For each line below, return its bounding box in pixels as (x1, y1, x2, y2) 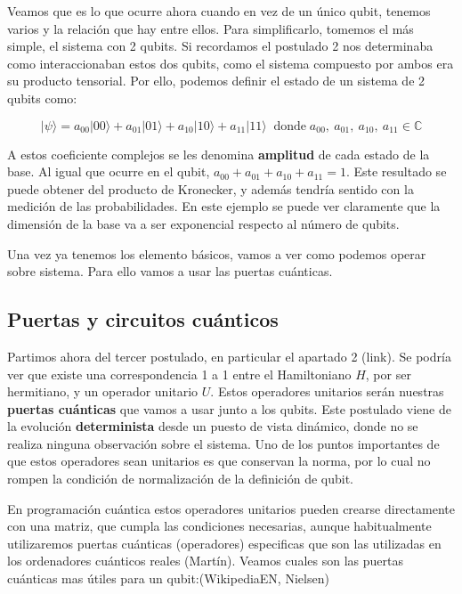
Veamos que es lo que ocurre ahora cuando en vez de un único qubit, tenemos (7, 2, 431, 20)
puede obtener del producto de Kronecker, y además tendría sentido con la (7, 179, 414, 198)
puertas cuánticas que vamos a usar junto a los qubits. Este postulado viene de (7, 399, 451, 418)
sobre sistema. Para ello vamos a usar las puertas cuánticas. (7, 262, 333, 281)
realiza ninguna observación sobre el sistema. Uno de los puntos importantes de (7, 434, 440, 452)
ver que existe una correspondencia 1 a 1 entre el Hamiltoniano (7, 364, 352, 383)
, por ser (365, 364, 411, 383)
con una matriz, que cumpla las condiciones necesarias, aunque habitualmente (7, 517, 432, 535)
